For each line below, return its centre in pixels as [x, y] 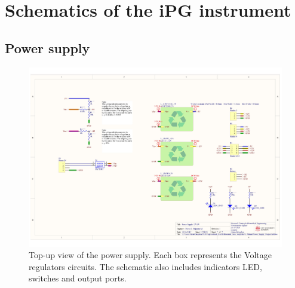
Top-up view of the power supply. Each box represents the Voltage [150, 255]
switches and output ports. [78, 278]
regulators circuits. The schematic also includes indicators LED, [145, 266]
